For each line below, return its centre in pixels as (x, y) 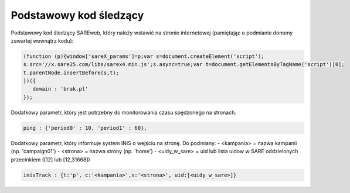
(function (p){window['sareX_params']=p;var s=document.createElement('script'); (144, 56)
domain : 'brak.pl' (60, 89)
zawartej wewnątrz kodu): (42, 40)
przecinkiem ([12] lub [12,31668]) (50, 159)
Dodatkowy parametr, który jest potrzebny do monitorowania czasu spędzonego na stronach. (124, 112)
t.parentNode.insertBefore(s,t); (71, 73)
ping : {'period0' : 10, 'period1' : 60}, (85, 128)
